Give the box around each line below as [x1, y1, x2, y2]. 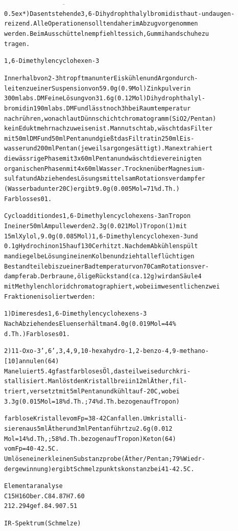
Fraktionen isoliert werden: [4, 293, 96, 300]
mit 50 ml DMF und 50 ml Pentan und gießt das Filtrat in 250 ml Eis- [4, 135, 195, 142]
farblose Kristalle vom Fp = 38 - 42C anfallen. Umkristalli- [4, 415, 187, 423]
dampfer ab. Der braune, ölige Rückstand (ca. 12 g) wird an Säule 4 [4, 273, 202, 280]
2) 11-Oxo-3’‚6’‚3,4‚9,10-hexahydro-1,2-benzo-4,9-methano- [4, 347, 209, 355]
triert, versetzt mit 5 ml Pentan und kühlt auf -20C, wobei [4, 387, 180, 395]
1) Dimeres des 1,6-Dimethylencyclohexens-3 [4, 310, 147, 318]
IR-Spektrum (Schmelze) [4, 520, 81, 527]
